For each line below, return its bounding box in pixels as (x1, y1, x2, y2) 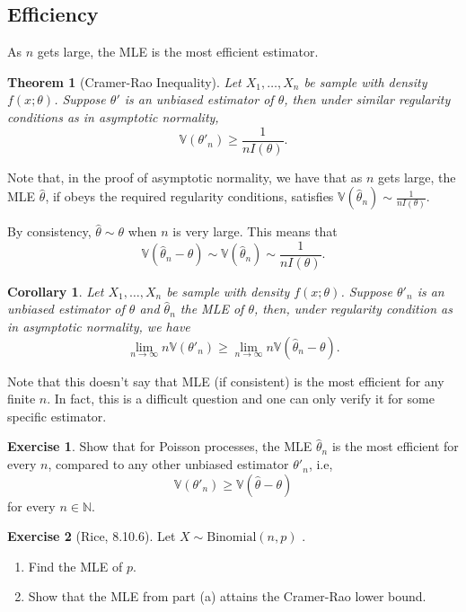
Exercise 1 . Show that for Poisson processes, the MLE (7, 437, 312, 456)
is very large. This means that (172, 222, 338, 241)
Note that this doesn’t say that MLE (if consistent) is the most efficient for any (7, 371, 444, 390)
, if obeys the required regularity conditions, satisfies (45, 187, 334, 206)
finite (7, 389, 36, 408)
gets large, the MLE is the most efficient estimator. (37, 42, 319, 61)
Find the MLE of (28, 556, 123, 575)
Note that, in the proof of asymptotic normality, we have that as (7, 167, 363, 186)
